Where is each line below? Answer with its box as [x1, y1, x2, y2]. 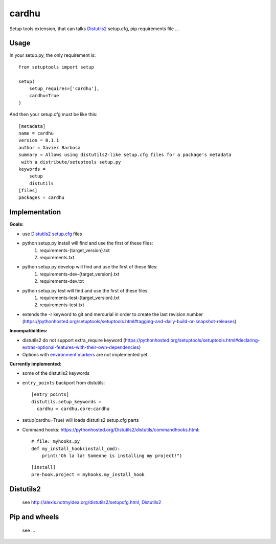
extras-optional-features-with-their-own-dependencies [22, 344, 140, 350]
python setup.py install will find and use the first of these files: [22, 240, 153, 246]
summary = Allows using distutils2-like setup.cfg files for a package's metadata [18, 152, 232, 158]
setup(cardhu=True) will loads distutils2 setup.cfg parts [22, 417, 139, 423]
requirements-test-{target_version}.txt [39, 294, 120, 301]
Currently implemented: [9, 361, 62, 367]
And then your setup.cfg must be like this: [9, 111, 98, 118]
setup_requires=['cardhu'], [29, 86, 100, 92]
